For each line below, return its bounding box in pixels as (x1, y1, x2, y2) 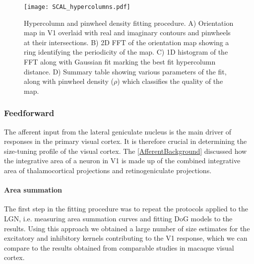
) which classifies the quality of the (117, 76, 223, 86)
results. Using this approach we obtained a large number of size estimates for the (4, 223, 250, 233)
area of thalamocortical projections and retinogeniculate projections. (4, 165, 212, 175)
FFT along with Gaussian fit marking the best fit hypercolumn (24, 57, 216, 67)
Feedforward (4, 107, 55, 119)
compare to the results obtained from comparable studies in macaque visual (4, 242, 234, 253)
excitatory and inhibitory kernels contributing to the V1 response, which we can (4, 233, 248, 243)
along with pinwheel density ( (24, 76, 114, 86)
